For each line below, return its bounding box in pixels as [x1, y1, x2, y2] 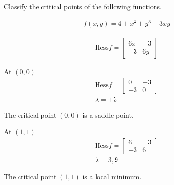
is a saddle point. [82, 110, 134, 120]
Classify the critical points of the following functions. [4, 1, 162, 11]
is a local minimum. [82, 171, 142, 181]
